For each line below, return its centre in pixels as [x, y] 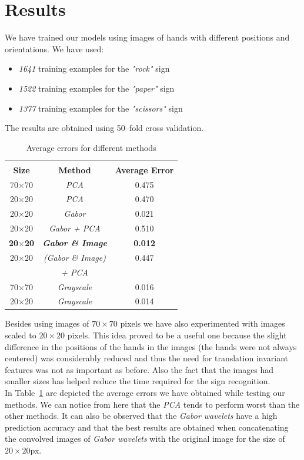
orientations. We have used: [54, 48]
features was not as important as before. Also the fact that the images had [139, 369]
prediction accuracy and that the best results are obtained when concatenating [147, 427]
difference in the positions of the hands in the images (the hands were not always [151, 346]
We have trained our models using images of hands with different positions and [147, 37]
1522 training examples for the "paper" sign [96, 88]
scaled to [21, 335]
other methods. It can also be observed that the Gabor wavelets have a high [141, 416]
